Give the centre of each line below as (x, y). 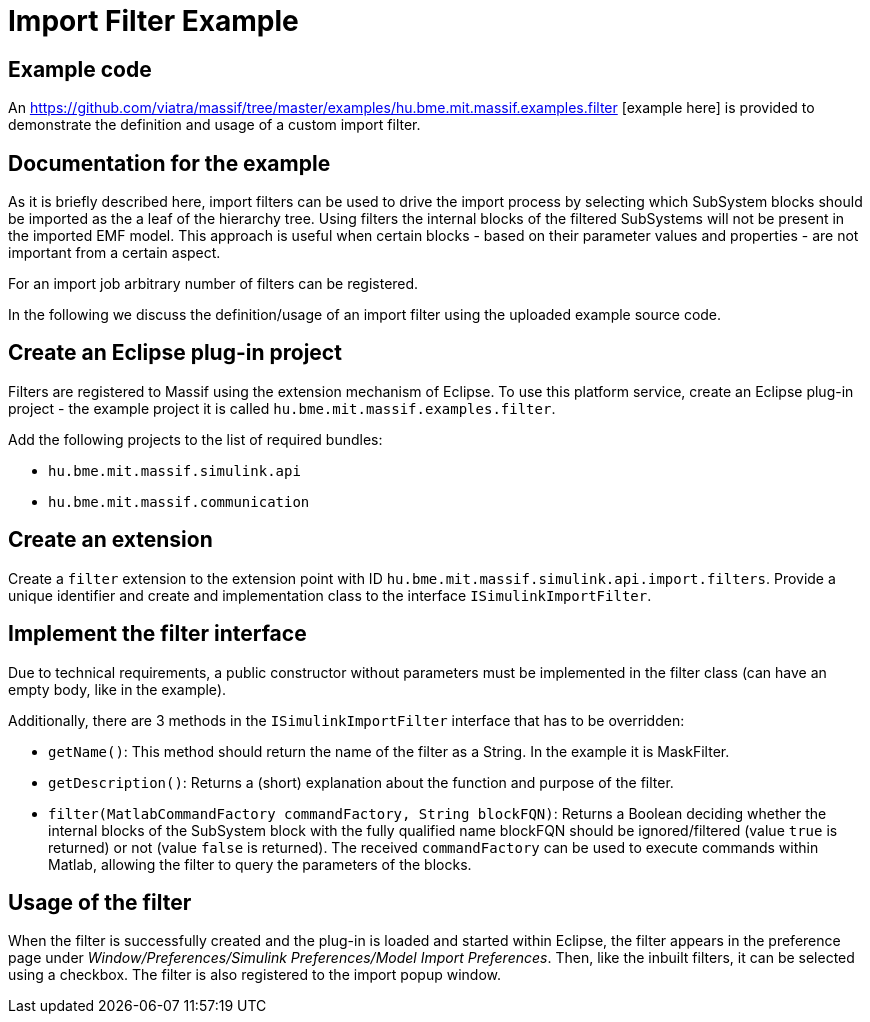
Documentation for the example (169, 163)
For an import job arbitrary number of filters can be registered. (213, 284)
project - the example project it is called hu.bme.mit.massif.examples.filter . (282, 408)
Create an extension (110, 540)
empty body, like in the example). (117, 689)
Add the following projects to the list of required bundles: (195, 439)
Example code (80, 69)
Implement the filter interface (157, 634)
